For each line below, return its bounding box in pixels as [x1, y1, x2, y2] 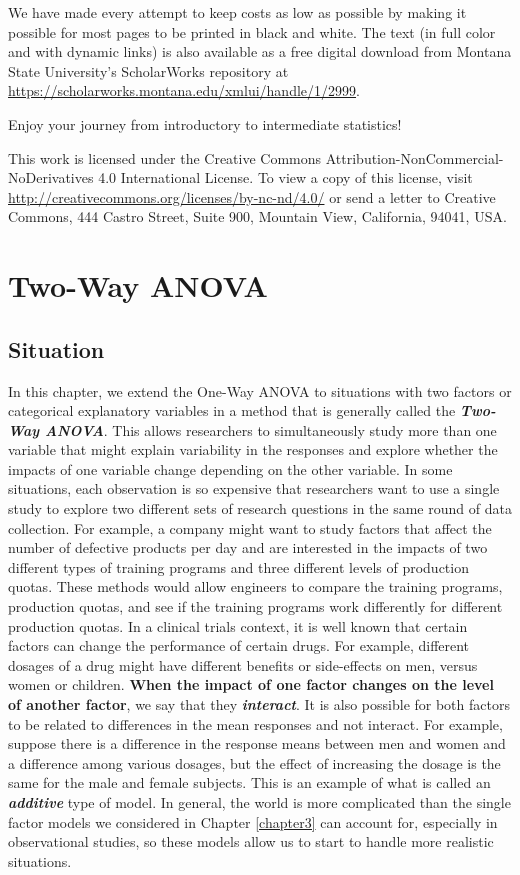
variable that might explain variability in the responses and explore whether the [8, 439, 498, 460]
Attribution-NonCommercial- [325, 147, 504, 168]
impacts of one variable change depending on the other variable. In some [8, 458, 453, 479]
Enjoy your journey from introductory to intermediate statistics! [8, 113, 402, 134]
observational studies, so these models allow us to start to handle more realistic [8, 831, 494, 852]
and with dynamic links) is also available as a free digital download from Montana [8, 41, 512, 62]
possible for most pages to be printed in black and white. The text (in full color [8, 21, 496, 42]
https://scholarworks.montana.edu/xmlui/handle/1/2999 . [8, 80, 360, 101]
